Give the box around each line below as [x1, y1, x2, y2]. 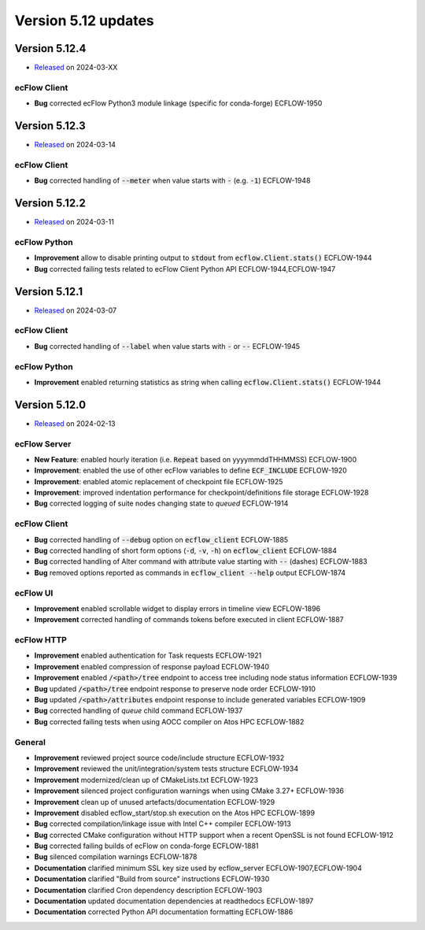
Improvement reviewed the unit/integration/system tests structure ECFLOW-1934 [34, 764, 299, 773]
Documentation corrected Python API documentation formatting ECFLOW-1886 [34, 907, 294, 917]
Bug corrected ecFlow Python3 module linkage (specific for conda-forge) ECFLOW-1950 [34, 98, 323, 108]
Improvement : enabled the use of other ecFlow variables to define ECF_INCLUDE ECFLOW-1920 [34, 465, 348, 476]
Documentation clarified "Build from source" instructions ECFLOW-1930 [34, 874, 270, 884]
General [14, 736, 46, 747]
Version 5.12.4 [14, 42, 87, 55]
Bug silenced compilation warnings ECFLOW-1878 [34, 852, 198, 861]
